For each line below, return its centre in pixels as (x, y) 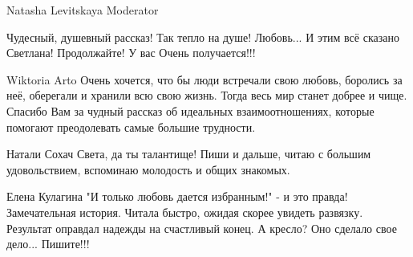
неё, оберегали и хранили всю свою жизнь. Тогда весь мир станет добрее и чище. (207, 95)
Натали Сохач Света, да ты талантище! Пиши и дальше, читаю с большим (189, 154)
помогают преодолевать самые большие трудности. (131, 126)
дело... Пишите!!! (48, 244)
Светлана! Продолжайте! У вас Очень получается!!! (131, 53)
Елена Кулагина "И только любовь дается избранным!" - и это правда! (177, 196)
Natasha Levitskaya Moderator (83, 10)
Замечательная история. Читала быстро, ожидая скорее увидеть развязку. (185, 212)
